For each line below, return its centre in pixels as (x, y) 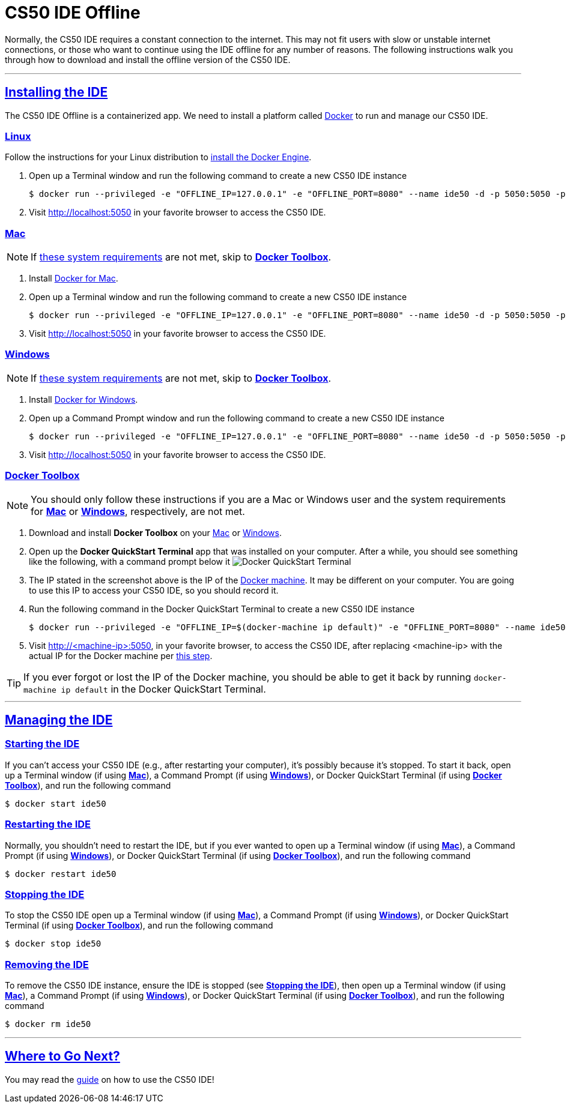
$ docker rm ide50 (48, 1024)
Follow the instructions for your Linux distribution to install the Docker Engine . (158, 157)
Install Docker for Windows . (83, 399)
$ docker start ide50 (56, 803)
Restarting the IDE (48, 824)
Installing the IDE (56, 92)
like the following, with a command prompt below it (129, 561)
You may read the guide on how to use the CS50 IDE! (110, 1079)
